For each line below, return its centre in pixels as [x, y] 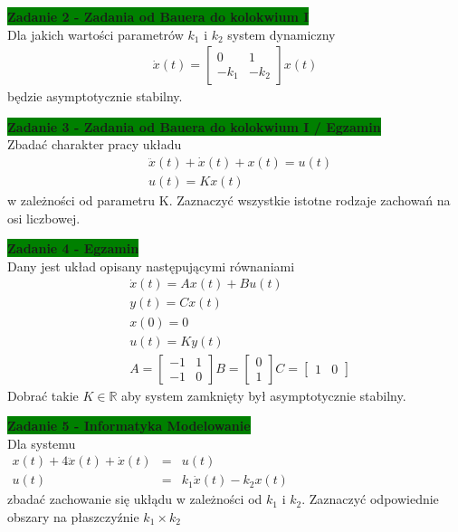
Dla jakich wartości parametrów [95, 34]
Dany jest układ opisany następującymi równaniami [151, 266]
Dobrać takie [43, 395]
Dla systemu [42, 443]
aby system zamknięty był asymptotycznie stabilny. [264, 395]
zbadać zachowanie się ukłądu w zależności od [135, 499]
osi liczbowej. [44, 218]
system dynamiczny [281, 34]
